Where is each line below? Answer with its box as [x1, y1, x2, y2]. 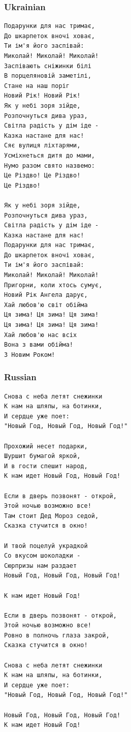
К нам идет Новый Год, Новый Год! [4, 472, 121, 480]
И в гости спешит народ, [4, 462, 88, 470]
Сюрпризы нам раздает [4, 562, 77, 569]
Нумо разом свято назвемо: [4, 162, 95, 169]
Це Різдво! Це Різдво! [4, 172, 81, 179]
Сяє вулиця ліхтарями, [4, 142, 81, 149]
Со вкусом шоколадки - [4, 552, 81, 560]
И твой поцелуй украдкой [4, 542, 88, 550]
